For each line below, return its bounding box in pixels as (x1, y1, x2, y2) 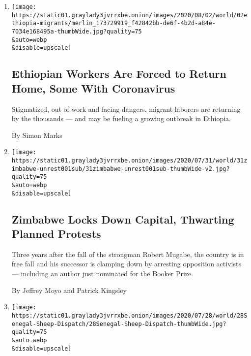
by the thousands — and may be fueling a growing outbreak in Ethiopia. (11, 113, 231, 124)
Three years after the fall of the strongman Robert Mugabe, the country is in (11, 249, 244, 259)
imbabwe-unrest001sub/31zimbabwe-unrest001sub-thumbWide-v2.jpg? (11, 165, 230, 172)
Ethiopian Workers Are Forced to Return (11, 66, 226, 81)
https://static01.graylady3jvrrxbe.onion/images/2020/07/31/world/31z (11, 157, 248, 164)
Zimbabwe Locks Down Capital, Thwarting (11, 211, 234, 227)
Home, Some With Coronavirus (11, 80, 175, 96)
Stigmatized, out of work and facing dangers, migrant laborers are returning (11, 103, 241, 114)
